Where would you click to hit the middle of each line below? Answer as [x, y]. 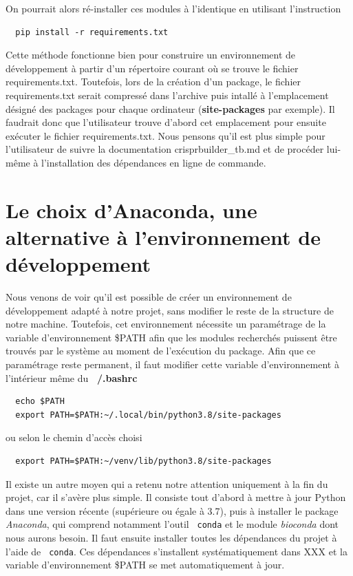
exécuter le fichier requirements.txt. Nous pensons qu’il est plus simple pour [165, 135]
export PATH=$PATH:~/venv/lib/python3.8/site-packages [143, 461]
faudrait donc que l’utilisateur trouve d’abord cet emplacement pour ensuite [166, 122]
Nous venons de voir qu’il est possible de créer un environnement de [149, 297]
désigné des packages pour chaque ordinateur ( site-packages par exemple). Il [170, 108]
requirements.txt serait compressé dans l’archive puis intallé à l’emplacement [167, 95]
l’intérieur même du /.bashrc [72, 377]
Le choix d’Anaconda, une [131, 210]
